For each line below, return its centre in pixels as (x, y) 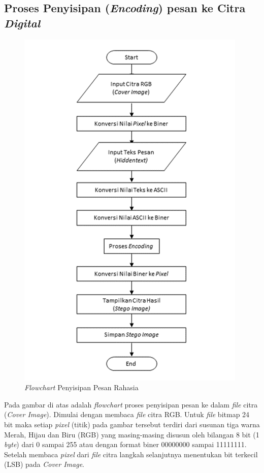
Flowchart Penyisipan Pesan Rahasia (81, 387)
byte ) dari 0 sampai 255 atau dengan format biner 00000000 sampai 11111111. (125, 444)
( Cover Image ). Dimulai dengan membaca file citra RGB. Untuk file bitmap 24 (127, 414)
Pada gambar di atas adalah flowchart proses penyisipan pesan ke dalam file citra (131, 404)
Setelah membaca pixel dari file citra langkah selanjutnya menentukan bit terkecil (131, 454)
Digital (22, 23)
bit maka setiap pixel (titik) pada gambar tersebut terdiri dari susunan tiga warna (132, 424)
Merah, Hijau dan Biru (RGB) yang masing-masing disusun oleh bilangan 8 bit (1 (132, 434)
